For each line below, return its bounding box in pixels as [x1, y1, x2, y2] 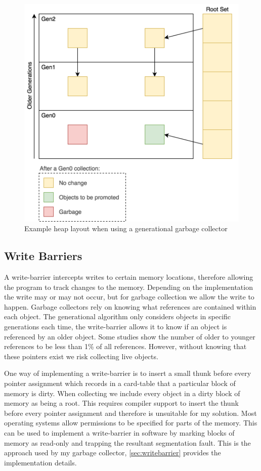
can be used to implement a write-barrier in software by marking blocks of [4, 427, 235, 438]
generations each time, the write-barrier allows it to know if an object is [4, 321, 227, 332]
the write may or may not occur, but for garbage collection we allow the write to [4, 291, 254, 302]
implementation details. [4, 457, 77, 467]
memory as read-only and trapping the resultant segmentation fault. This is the [4, 437, 251, 448]
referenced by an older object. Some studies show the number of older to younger [4, 331, 255, 341]
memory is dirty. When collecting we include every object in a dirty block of [4, 388, 240, 398]
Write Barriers [4, 248, 82, 264]
